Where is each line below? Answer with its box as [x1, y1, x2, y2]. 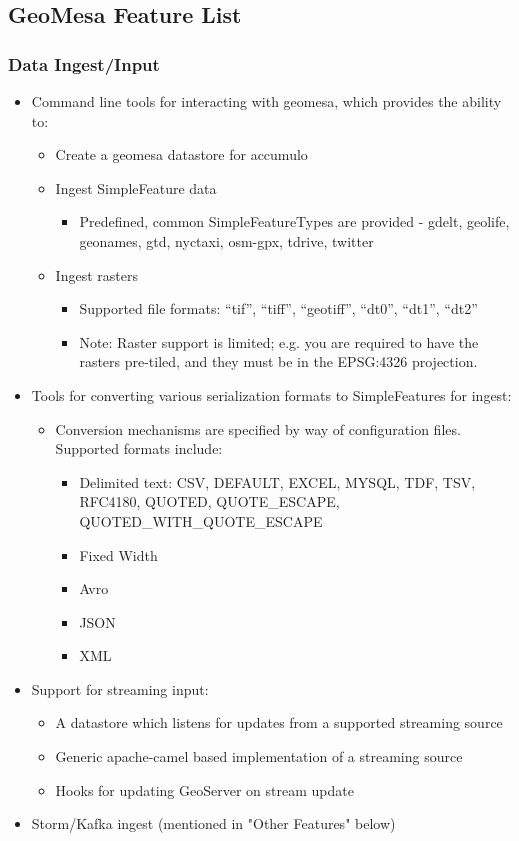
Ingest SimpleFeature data [55, 177, 217, 198]
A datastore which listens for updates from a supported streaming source [55, 712, 503, 733]
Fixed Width [79, 544, 158, 565]
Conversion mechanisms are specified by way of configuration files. [55, 418, 461, 439]
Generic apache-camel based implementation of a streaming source [55, 746, 463, 767]
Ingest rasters [55, 264, 138, 285]
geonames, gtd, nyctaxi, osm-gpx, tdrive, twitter [79, 230, 374, 251]
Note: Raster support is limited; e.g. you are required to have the [79, 331, 479, 352]
